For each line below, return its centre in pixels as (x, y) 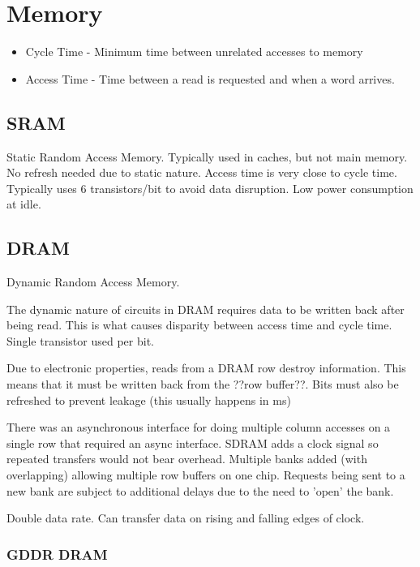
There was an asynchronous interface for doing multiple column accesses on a (199, 427)
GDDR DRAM (57, 554)
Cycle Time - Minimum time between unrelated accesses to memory (194, 52)
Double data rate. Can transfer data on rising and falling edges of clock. (186, 518)
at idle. (24, 204)
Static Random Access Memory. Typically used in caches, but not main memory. (207, 156)
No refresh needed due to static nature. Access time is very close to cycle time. (202, 172)
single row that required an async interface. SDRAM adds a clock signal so (193, 442)
